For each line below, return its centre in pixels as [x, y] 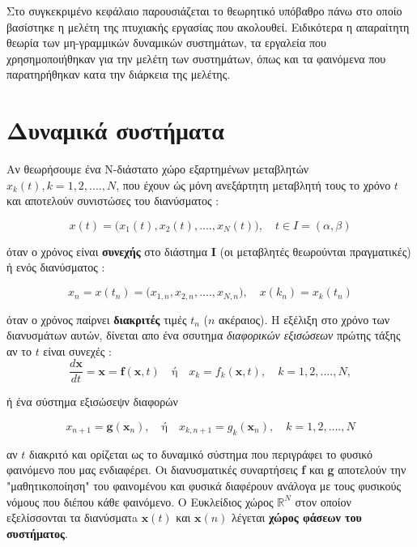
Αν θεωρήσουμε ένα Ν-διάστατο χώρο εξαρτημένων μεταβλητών [158, 169]
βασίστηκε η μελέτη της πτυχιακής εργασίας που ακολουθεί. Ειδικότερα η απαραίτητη [208, 26]
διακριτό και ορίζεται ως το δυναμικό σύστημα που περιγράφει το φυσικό [201, 453]
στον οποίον [323, 501]
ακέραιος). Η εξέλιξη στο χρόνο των [304, 319]
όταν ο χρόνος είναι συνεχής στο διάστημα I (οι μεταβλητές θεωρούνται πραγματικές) [209, 251]
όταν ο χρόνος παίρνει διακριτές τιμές [97, 319]
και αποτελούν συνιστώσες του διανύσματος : [113, 201]
